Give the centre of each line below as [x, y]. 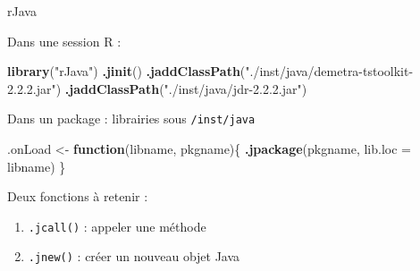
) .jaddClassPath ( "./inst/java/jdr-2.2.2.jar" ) [181, 88]
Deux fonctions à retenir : [78, 196]
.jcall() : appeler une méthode [117, 226]
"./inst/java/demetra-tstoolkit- [329, 71]
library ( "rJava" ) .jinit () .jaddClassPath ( [126, 71]
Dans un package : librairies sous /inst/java [131, 119]
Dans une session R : [64, 41]
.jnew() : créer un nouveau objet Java [134, 256]
